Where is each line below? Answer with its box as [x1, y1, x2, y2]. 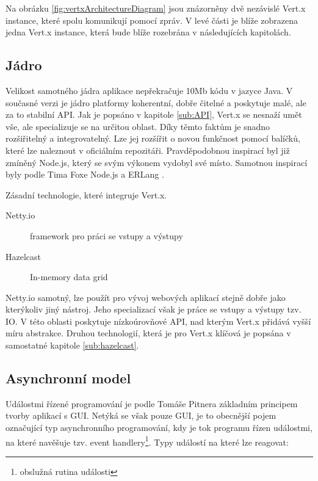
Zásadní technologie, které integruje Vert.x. [5, 188, 167, 201]
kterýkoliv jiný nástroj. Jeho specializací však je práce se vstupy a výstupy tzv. [5, 303, 302, 316]
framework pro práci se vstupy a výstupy [30, 229, 183, 242]
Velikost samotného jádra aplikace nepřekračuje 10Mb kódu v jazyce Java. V [5, 84, 293, 96]
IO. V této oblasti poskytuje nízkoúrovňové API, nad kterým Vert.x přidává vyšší [5, 314, 311, 327]
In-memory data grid [30, 270, 108, 283]
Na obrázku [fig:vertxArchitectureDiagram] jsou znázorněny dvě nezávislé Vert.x [5, 2, 306, 14]
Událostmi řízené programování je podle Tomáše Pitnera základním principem [5, 397, 298, 410]
